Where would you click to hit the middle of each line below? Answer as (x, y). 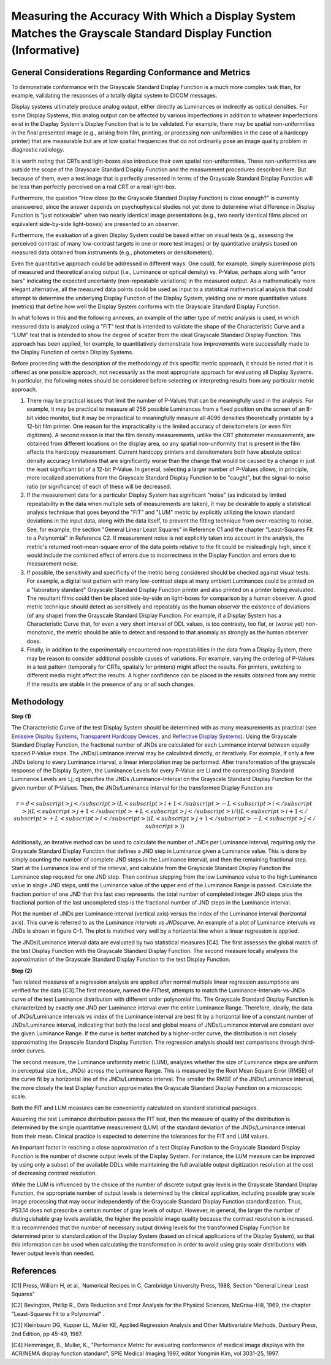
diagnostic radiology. (38, 150)
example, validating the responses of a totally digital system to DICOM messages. (114, 96)
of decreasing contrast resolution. (54, 1173)
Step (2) (22, 971)
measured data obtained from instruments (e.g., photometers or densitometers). (112, 252)
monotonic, (41, 632)
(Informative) (45, 51)
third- (308, 1042)
